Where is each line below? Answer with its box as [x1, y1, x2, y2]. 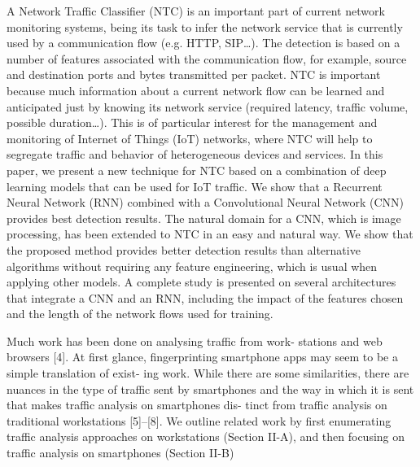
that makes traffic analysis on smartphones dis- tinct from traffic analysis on [7, 396, 387, 413]
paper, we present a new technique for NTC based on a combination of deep [7, 161, 387, 178]
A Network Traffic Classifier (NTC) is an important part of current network [7, 2, 385, 19]
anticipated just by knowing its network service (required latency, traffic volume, [7, 98, 409, 115]
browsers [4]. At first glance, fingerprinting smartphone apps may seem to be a [7, 348, 398, 365]
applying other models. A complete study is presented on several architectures [7, 273, 396, 290]
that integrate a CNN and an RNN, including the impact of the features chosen [7, 289, 404, 306]
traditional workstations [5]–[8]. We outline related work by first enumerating [7, 412, 392, 429]
